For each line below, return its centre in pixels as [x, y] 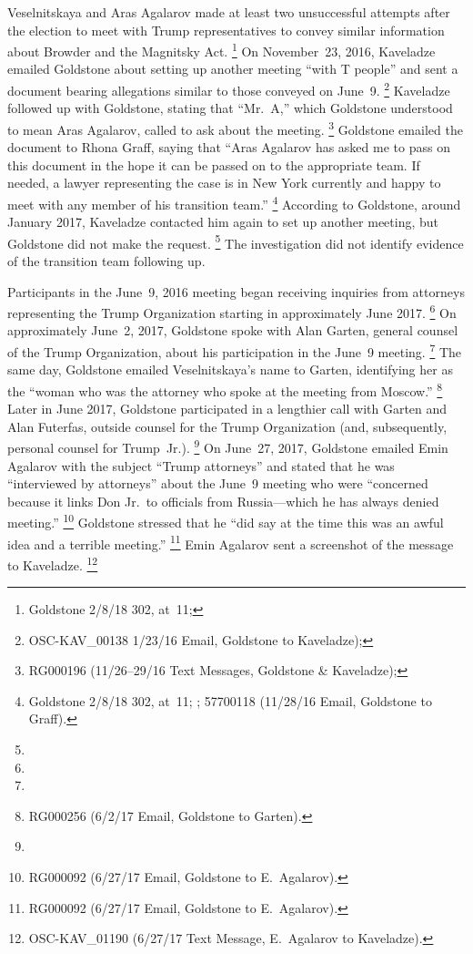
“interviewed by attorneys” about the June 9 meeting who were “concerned [218, 483]
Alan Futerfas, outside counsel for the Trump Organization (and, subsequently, [227, 426]
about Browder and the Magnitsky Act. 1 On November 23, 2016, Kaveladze [221, 50]
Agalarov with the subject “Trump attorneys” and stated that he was [201, 465]
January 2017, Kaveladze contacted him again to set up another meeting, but [223, 222]
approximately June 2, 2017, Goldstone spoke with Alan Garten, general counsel [233, 330]
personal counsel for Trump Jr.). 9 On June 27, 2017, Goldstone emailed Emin [228, 446]
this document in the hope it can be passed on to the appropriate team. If [214, 164]
